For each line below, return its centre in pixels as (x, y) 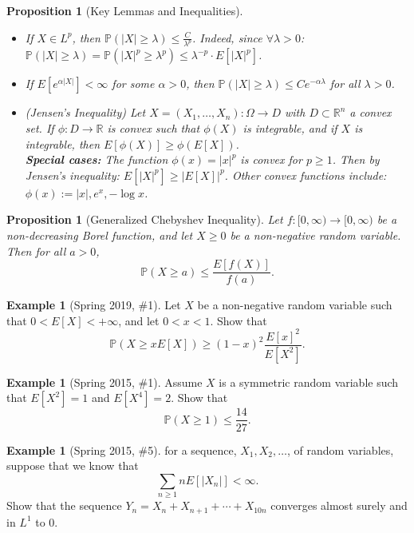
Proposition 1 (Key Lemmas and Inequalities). (125, 10)
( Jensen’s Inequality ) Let (85, 112)
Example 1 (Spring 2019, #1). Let (94, 305)
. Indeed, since (227, 37)
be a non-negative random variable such (295, 305)
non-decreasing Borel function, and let (100, 235)
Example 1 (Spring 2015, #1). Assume (104, 382)
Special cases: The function (97, 159)
